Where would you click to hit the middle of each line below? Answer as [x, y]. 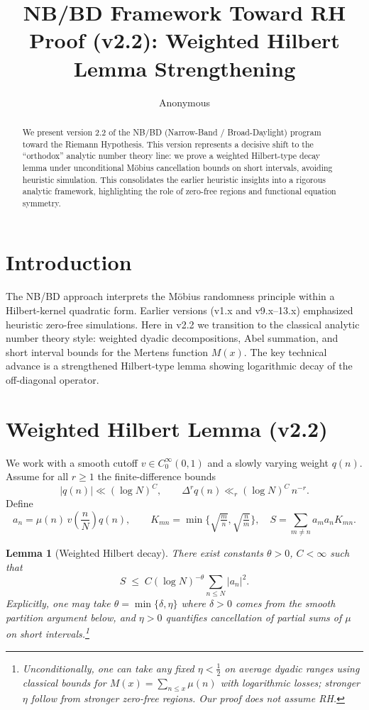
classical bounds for [64, 682]
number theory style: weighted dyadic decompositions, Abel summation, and [172, 338]
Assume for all [37, 476]
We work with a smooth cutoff [72, 462]
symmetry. [42, 203]
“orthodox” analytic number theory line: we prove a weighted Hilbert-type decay [171, 156]
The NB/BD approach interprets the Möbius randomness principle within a [170, 296]
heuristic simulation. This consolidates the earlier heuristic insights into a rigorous [174, 179]
